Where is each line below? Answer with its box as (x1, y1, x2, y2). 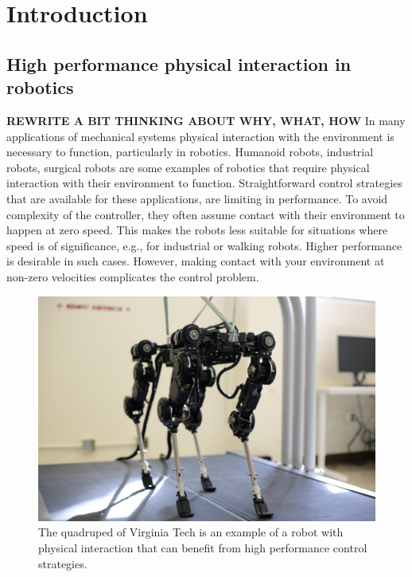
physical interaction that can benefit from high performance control (38, 540, 367, 556)
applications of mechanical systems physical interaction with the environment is (6, 128, 395, 144)
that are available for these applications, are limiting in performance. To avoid (6, 190, 388, 206)
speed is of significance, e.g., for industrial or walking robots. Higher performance (6, 237, 402, 253)
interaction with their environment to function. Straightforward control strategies (6, 175, 402, 191)
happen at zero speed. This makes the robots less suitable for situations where (6, 222, 388, 238)
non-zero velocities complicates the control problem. (6, 268, 259, 285)
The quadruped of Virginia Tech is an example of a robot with (38, 524, 344, 540)
